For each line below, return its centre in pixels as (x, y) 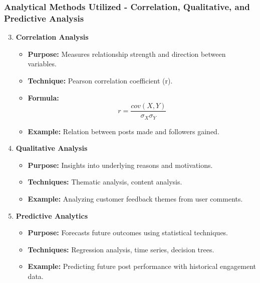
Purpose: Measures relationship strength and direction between (127, 54)
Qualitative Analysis (52, 148)
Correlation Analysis (52, 37)
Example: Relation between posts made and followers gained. (123, 131)
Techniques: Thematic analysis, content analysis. (105, 182)
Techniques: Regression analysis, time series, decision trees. (121, 249)
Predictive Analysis (44, 18)
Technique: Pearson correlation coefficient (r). (100, 80)
